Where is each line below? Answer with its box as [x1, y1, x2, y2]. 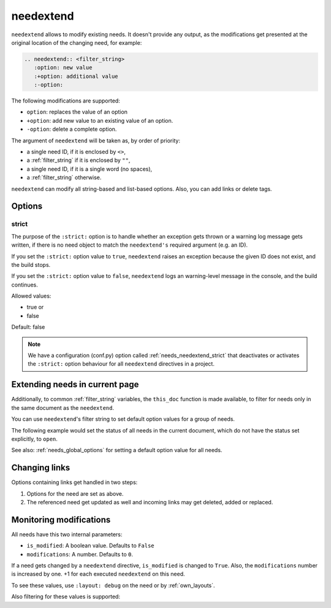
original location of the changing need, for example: [11, 39, 142, 46]
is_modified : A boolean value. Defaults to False [26, 542, 154, 549]
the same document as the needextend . [11, 404, 115, 411]
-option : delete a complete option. [26, 126, 117, 133]
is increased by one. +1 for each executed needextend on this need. [11, 571, 185, 578]
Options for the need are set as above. [26, 490, 124, 497]
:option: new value [34, 64, 93, 71]
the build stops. [11, 261, 51, 268]
